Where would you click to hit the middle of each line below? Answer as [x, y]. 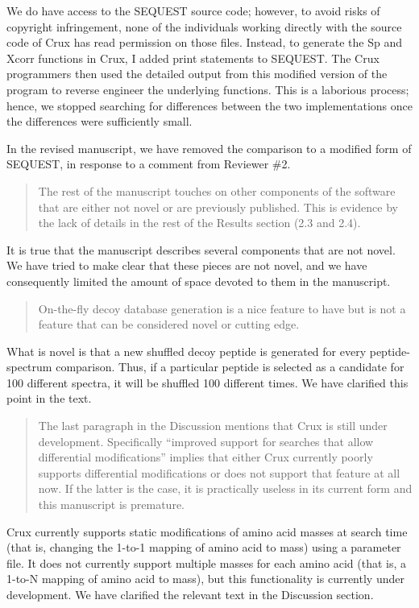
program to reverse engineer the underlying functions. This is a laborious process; [208, 89]
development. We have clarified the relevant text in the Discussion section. [190, 594]
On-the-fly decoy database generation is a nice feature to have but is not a [222, 308]
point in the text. [49, 398]
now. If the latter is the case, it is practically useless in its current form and [225, 488]
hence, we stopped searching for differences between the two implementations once [209, 105]
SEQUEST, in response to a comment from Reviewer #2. [149, 164]
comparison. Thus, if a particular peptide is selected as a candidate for [230, 367]
